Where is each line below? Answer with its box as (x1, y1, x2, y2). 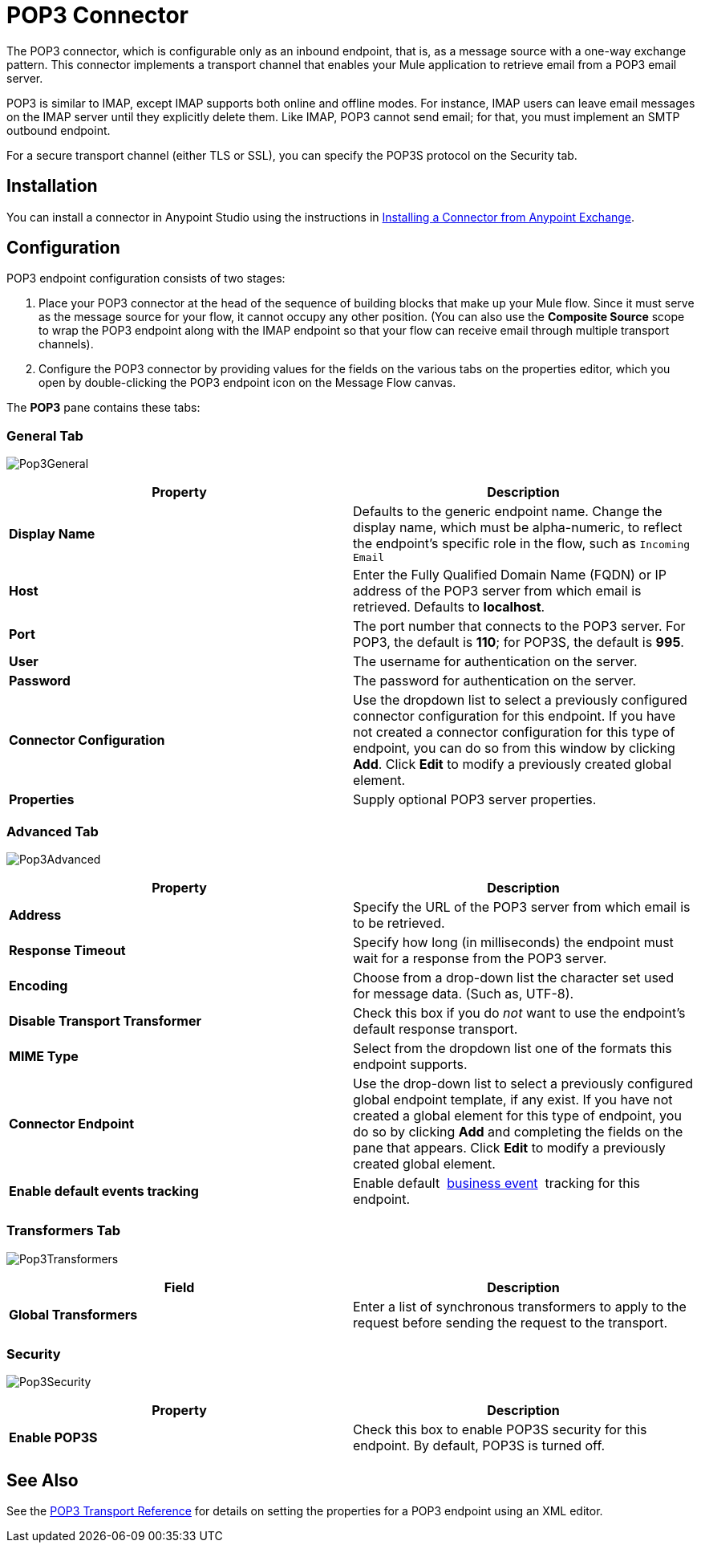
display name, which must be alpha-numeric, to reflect (353, 519, 683, 536)
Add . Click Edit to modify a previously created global (353, 756, 672, 773)
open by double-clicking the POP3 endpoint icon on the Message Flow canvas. (38, 376, 456, 390)
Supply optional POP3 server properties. (353, 791, 597, 808)
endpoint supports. (353, 1055, 468, 1072)
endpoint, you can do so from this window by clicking (353, 740, 675, 757)
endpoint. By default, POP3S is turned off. (353, 1437, 605, 1454)
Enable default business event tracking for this (353, 1174, 640, 1191)
